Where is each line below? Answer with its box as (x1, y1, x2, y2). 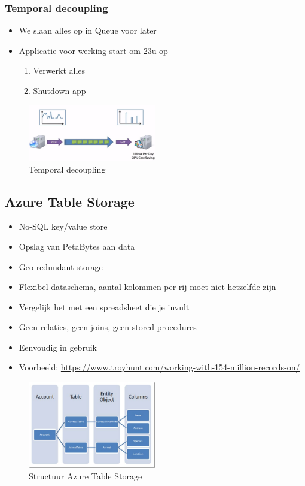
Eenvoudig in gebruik (19, 340, 97, 353)
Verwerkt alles (33, 64, 86, 77)
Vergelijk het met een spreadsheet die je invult (19, 300, 190, 313)
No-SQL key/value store (19, 220, 108, 233)
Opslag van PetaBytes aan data (19, 240, 135, 252)
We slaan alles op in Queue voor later (19, 24, 157, 37)
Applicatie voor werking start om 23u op (19, 44, 168, 56)
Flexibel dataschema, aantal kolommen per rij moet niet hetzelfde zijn (19, 280, 276, 293)
